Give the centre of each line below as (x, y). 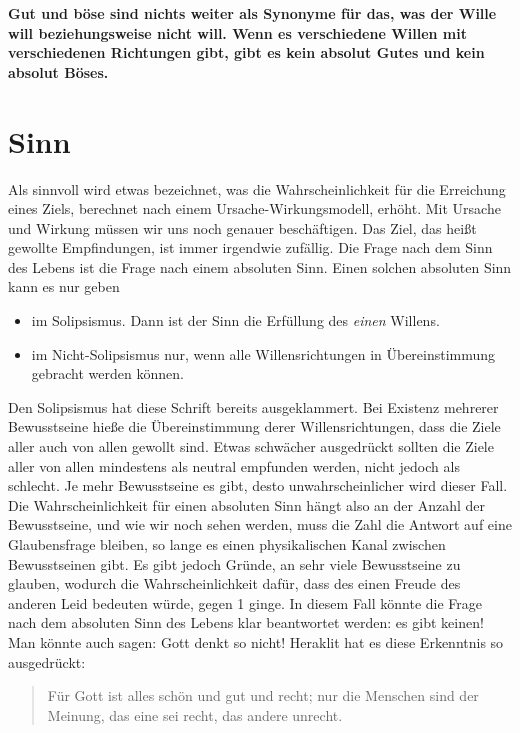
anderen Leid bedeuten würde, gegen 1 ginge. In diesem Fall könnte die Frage (245, 602)
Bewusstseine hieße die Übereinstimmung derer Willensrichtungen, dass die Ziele (254, 426)
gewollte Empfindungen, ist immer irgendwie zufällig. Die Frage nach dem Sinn (250, 247)
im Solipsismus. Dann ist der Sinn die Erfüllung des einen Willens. (235, 320)
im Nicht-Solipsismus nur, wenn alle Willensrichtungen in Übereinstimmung (263, 353)
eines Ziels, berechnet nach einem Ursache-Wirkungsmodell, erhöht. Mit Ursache (254, 208)
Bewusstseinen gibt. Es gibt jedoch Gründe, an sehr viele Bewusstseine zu (234, 563)
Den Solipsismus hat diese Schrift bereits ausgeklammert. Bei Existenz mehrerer (253, 406)
